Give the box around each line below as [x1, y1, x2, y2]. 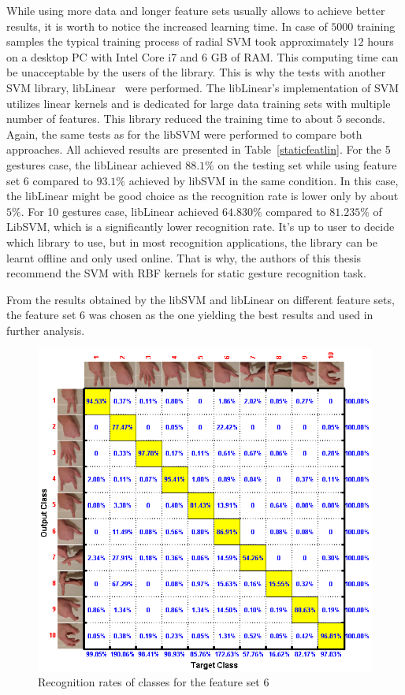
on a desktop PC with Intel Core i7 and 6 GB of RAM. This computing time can [6, 48, 399, 65]
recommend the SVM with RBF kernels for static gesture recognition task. [6, 265, 366, 281]
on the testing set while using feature [217, 156, 397, 173]
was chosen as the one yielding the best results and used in [88, 307, 373, 323]
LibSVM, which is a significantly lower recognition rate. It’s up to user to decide [6, 218, 395, 235]
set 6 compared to [6, 172, 93, 188]
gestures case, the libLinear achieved [6, 156, 182, 173]
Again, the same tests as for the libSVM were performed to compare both [6, 125, 362, 142]
